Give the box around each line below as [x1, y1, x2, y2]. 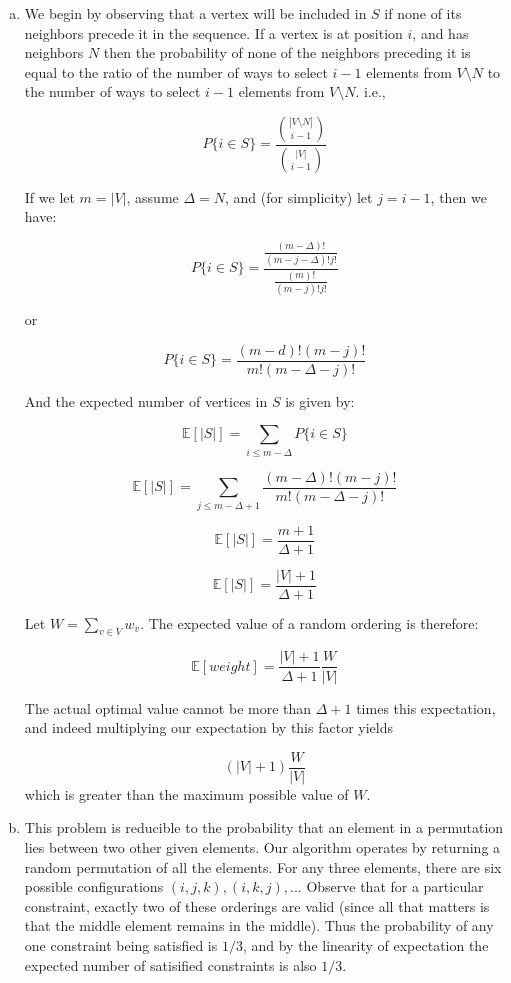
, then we [430, 186, 487, 207]
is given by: [285, 390, 355, 411]
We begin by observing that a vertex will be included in [24, 3, 367, 23]
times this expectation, [356, 697, 496, 718]
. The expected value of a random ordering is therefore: [140, 612, 479, 633]
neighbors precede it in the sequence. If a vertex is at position [24, 22, 403, 43]
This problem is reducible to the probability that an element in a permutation [24, 817, 504, 838]
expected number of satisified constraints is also [24, 954, 317, 975]
